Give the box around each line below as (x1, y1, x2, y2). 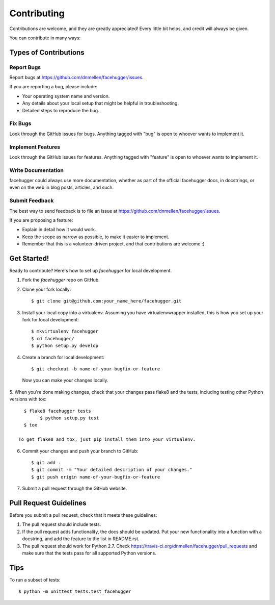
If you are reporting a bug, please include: (9, 84, 98, 90)
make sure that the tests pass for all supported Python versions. (22, 550, 156, 556)
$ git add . (31, 460, 61, 465)
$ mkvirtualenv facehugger (31, 329, 99, 334)
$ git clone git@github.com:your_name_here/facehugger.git (31, 298, 182, 304)
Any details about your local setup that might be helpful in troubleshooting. (22, 100, 179, 107)
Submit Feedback (9, 197, 54, 204)
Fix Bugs (9, 120, 32, 127)
